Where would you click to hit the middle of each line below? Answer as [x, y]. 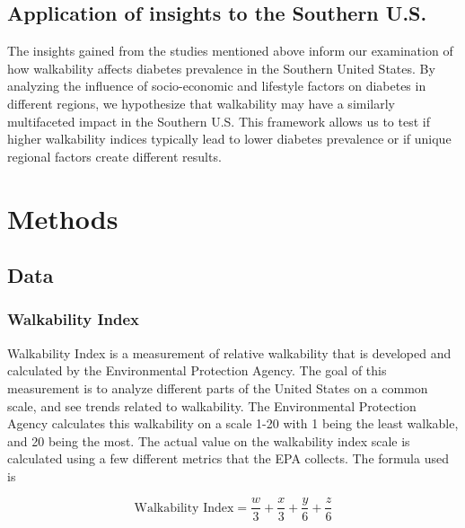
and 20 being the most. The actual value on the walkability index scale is [209, 440]
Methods [63, 218]
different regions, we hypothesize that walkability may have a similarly [201, 103]
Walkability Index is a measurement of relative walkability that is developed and [229, 352]
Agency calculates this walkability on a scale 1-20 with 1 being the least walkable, [233, 423]
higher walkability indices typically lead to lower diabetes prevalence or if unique [229, 139]
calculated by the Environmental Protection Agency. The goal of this [197, 370]
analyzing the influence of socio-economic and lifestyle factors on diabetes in [217, 86]
